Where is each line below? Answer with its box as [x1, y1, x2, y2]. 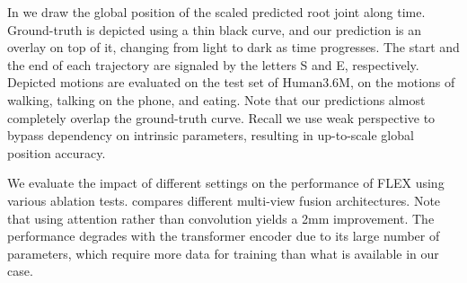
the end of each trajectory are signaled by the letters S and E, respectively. [7, 55, 419, 74]
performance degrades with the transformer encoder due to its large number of [7, 226, 440, 245]
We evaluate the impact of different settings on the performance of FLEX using [7, 173, 445, 192]
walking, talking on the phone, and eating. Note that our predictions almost [7, 90, 426, 109]
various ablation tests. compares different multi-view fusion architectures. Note [7, 190, 441, 209]
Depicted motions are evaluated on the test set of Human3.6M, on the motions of [7, 73, 455, 92]
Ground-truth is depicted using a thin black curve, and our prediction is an [7, 20, 422, 39]
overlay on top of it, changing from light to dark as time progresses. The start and [7, 38, 460, 57]
